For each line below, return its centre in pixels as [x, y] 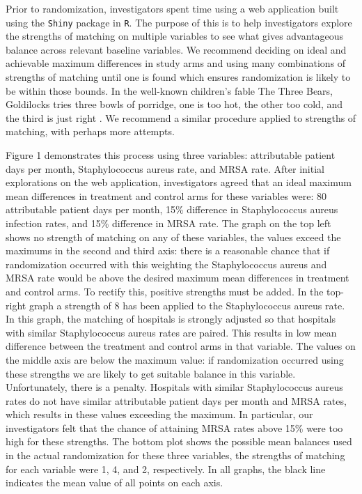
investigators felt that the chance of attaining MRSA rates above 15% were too [174, 427]
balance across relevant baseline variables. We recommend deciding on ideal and [176, 49]
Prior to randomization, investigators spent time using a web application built [172, 8]
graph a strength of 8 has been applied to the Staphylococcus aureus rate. [187, 305]
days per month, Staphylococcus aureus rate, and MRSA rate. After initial [165, 168]
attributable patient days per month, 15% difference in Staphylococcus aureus [172, 209]
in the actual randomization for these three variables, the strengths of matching [175, 455]
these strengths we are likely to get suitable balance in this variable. [151, 373]
